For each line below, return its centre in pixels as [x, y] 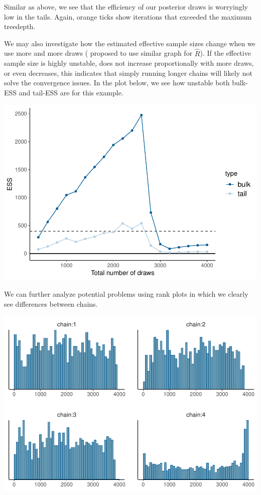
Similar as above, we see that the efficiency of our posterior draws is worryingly [126, 7]
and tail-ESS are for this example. [71, 92]
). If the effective [225, 53]
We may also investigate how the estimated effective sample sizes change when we [130, 43]
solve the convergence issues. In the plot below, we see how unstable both [117, 83]
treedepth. [20, 26]
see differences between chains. [51, 303]
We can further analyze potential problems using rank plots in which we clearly [126, 294]
